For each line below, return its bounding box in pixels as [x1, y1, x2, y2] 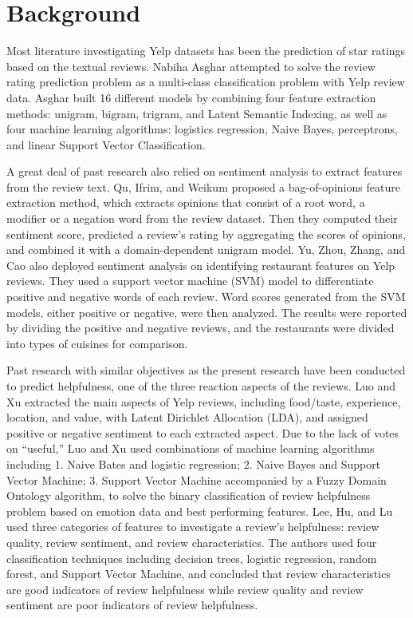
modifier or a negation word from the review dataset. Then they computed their [6, 210, 398, 227]
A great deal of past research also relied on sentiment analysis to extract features [6, 163, 403, 180]
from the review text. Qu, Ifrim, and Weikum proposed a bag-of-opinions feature [6, 178, 400, 195]
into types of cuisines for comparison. [6, 335, 188, 351]
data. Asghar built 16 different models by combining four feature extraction [6, 89, 376, 105]
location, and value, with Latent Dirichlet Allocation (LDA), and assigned [6, 409, 368, 426]
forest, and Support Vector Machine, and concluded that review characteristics [6, 565, 391, 582]
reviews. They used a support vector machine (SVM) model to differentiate [6, 272, 374, 289]
